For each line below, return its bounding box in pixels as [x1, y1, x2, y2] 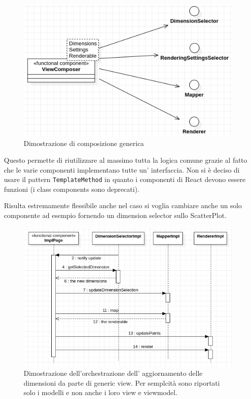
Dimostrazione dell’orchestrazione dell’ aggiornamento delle [24, 368, 203, 378]
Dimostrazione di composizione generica [24, 138, 144, 148]
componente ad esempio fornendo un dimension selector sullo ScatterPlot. [4, 210, 227, 220]
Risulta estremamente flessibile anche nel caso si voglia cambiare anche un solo [4, 200, 242, 211]
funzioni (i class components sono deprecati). [4, 183, 140, 194]
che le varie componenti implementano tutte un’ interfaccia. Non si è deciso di [4, 164, 240, 175]
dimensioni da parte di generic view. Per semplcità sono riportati [24, 377, 220, 388]
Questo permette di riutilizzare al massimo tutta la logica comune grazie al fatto [4, 155, 248, 165]
